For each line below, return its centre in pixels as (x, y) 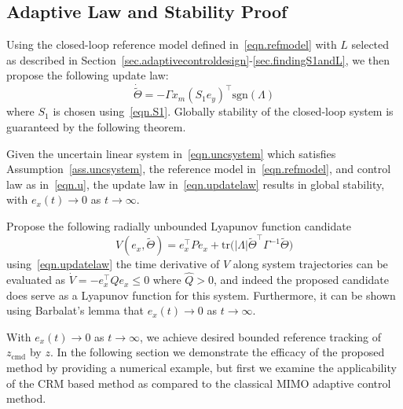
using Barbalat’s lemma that (75, 310)
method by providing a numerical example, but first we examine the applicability (201, 368)
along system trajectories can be (310, 264)
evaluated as (36, 280)
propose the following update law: (88, 75)
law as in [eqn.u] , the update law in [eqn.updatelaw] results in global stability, (196, 184)
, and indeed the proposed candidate (301, 280)
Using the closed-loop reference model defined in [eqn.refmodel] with (172, 44)
